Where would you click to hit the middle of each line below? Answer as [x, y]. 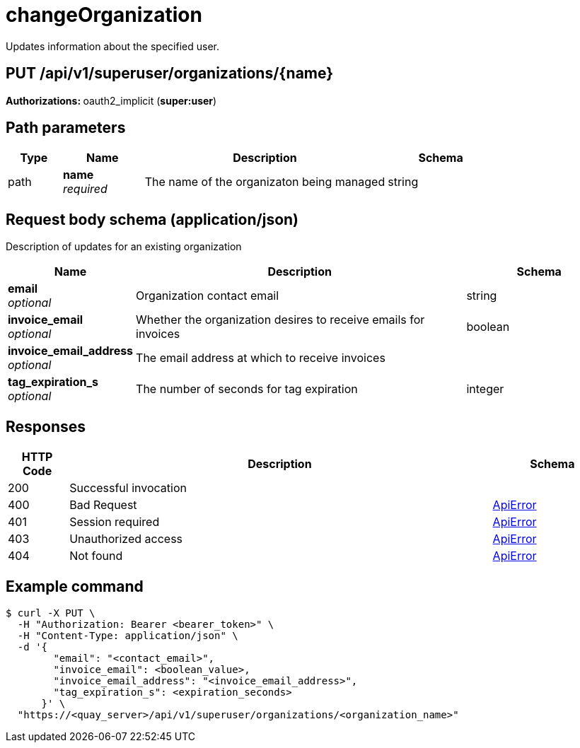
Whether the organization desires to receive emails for [280, 320]
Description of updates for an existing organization [124, 247]
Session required [115, 522]
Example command [75, 586]
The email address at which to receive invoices [261, 358]
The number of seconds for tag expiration [247, 389]
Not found [96, 556]
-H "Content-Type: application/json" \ [128, 635]
